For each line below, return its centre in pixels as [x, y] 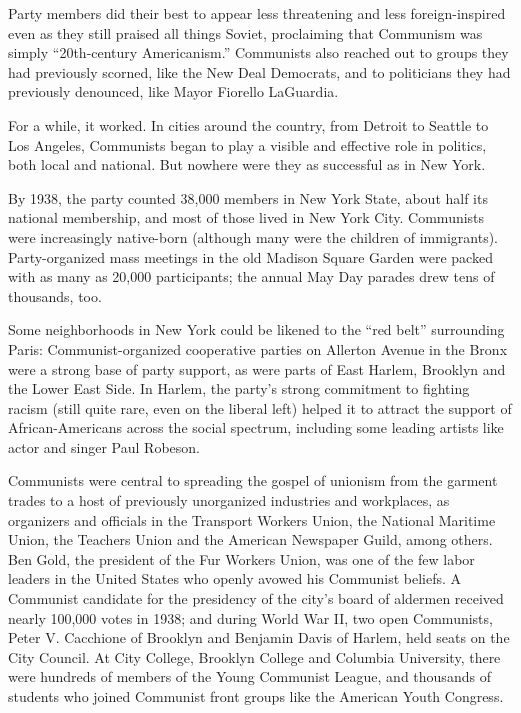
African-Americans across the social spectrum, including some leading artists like [256, 427]
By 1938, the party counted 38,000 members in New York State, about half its [248, 197]
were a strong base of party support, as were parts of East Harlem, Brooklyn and [257, 368]
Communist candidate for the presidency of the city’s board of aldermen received [256, 598]
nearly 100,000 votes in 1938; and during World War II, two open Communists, [250, 617]
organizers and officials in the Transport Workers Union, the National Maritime [252, 519]
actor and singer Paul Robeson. [104, 446]
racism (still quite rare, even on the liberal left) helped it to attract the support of [260, 407]
